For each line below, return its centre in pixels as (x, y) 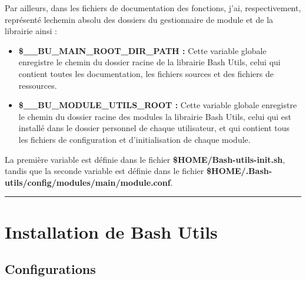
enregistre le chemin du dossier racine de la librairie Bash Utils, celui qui (149, 62)
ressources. (38, 85)
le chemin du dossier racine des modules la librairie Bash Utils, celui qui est (155, 116)
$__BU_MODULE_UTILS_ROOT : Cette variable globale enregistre (158, 105)
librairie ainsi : (31, 31)
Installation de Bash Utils (111, 231)
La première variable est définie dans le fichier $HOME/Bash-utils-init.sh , (145, 159)
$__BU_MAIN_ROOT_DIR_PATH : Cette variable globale (142, 50)
